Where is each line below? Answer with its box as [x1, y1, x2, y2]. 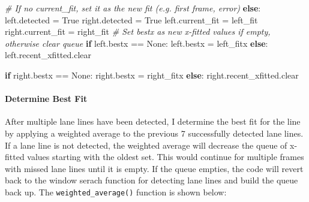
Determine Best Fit [5, 92, 88, 105]
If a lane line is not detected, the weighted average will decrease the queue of [5, 138, 287, 151]
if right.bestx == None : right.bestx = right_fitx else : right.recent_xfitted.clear [5, 68, 299, 81]
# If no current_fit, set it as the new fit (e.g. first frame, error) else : [5, 2, 261, 14]
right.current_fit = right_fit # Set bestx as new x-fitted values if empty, [5, 25, 271, 38]
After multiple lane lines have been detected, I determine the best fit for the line [5, 115, 301, 128]
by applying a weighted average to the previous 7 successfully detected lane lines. [5, 126, 304, 139]
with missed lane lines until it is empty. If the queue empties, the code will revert [5, 162, 304, 174]
